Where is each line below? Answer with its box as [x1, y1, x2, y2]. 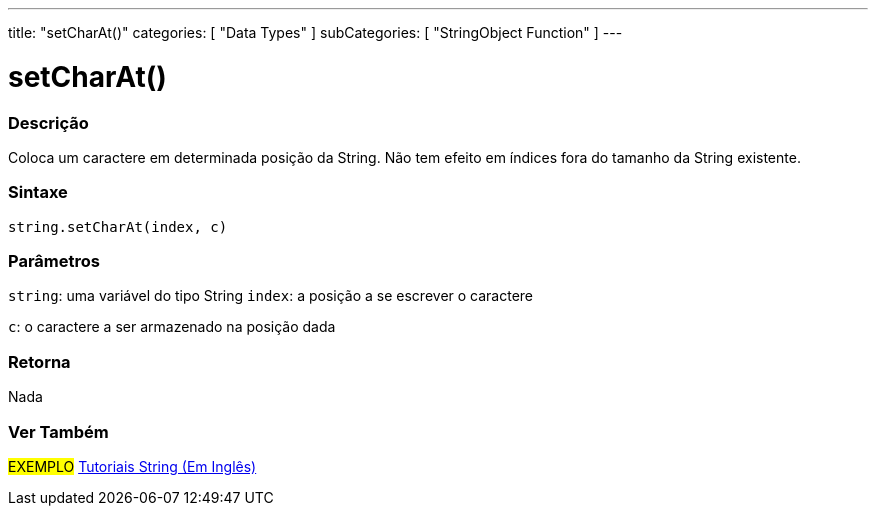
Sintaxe [8, 182, 68, 203]
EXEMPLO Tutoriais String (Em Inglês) [8, 457, 257, 475]
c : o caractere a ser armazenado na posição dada [8, 318, 336, 336]
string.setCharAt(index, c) [8, 218, 228, 235]
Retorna [8, 351, 71, 372]
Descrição [8, 112, 89, 133]
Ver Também [8, 421, 109, 442]
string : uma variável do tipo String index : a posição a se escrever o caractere [8, 287, 534, 305]
